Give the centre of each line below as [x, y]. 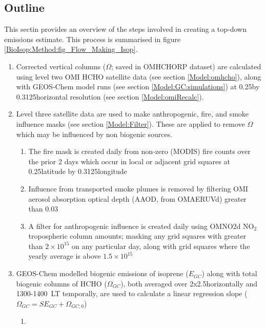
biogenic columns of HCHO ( [62, 283]
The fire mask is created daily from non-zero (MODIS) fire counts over [139, 151]
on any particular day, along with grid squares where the [161, 246]
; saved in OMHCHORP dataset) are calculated [186, 66]
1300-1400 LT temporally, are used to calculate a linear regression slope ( [132, 293]
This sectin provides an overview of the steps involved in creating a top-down [125, 29]
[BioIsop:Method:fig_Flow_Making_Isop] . [71, 49]
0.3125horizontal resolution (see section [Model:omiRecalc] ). [110, 96]
